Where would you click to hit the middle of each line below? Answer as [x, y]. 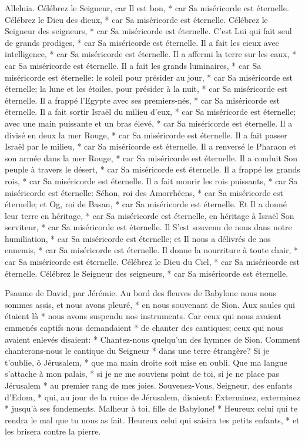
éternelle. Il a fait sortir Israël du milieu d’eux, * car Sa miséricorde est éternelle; [150, 112]
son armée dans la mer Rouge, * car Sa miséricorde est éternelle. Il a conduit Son [151, 157]
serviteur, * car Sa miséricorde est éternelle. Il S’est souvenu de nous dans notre [148, 227]
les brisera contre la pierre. [53, 431]
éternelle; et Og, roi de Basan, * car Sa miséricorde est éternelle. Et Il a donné [146, 204]
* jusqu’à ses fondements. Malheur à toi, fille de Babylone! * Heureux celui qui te [151, 408]
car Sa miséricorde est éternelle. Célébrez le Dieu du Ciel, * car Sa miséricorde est [152, 262]
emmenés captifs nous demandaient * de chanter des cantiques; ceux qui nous [144, 328]
